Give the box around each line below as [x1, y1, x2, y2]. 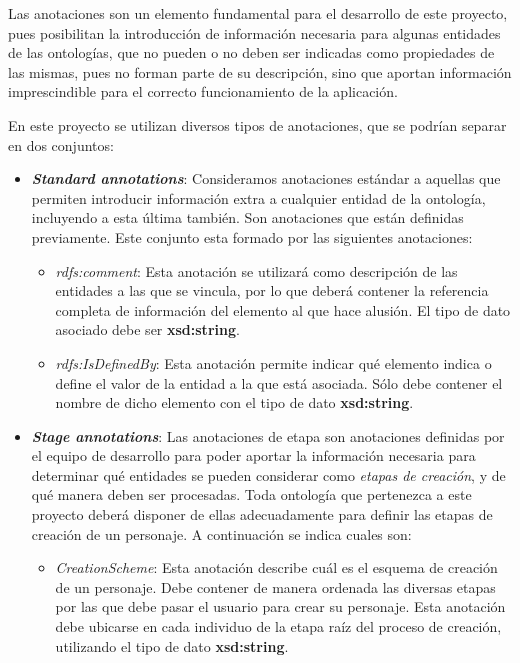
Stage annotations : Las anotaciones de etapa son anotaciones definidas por [31, 425, 505, 446]
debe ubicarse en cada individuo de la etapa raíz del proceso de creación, [55, 616, 502, 637]
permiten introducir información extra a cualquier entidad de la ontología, [31, 187, 486, 208]
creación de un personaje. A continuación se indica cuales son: [31, 523, 412, 544]
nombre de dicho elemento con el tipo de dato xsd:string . [55, 392, 414, 413]
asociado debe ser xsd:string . [55, 319, 240, 340]
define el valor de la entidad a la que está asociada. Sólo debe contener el [55, 372, 503, 393]
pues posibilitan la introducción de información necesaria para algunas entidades [8, 22, 501, 43]
